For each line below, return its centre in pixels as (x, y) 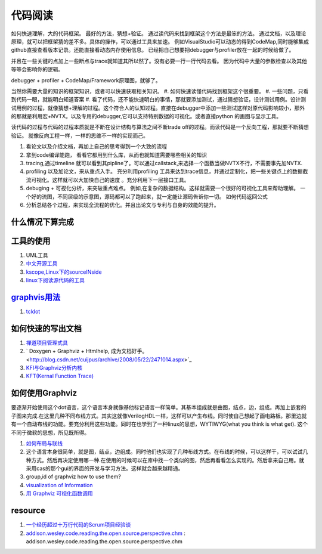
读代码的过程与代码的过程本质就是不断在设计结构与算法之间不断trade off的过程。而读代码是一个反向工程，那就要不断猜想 (160, 127)
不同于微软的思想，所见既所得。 (50, 432)
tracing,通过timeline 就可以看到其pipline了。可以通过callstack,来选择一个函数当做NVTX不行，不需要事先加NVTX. (164, 163)
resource (28, 511)
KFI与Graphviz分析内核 (54, 368)
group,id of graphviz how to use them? (74, 476)
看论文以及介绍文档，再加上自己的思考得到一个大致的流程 (96, 147)
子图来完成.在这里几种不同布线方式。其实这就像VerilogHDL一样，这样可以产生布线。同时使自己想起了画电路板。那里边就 (159, 416)
